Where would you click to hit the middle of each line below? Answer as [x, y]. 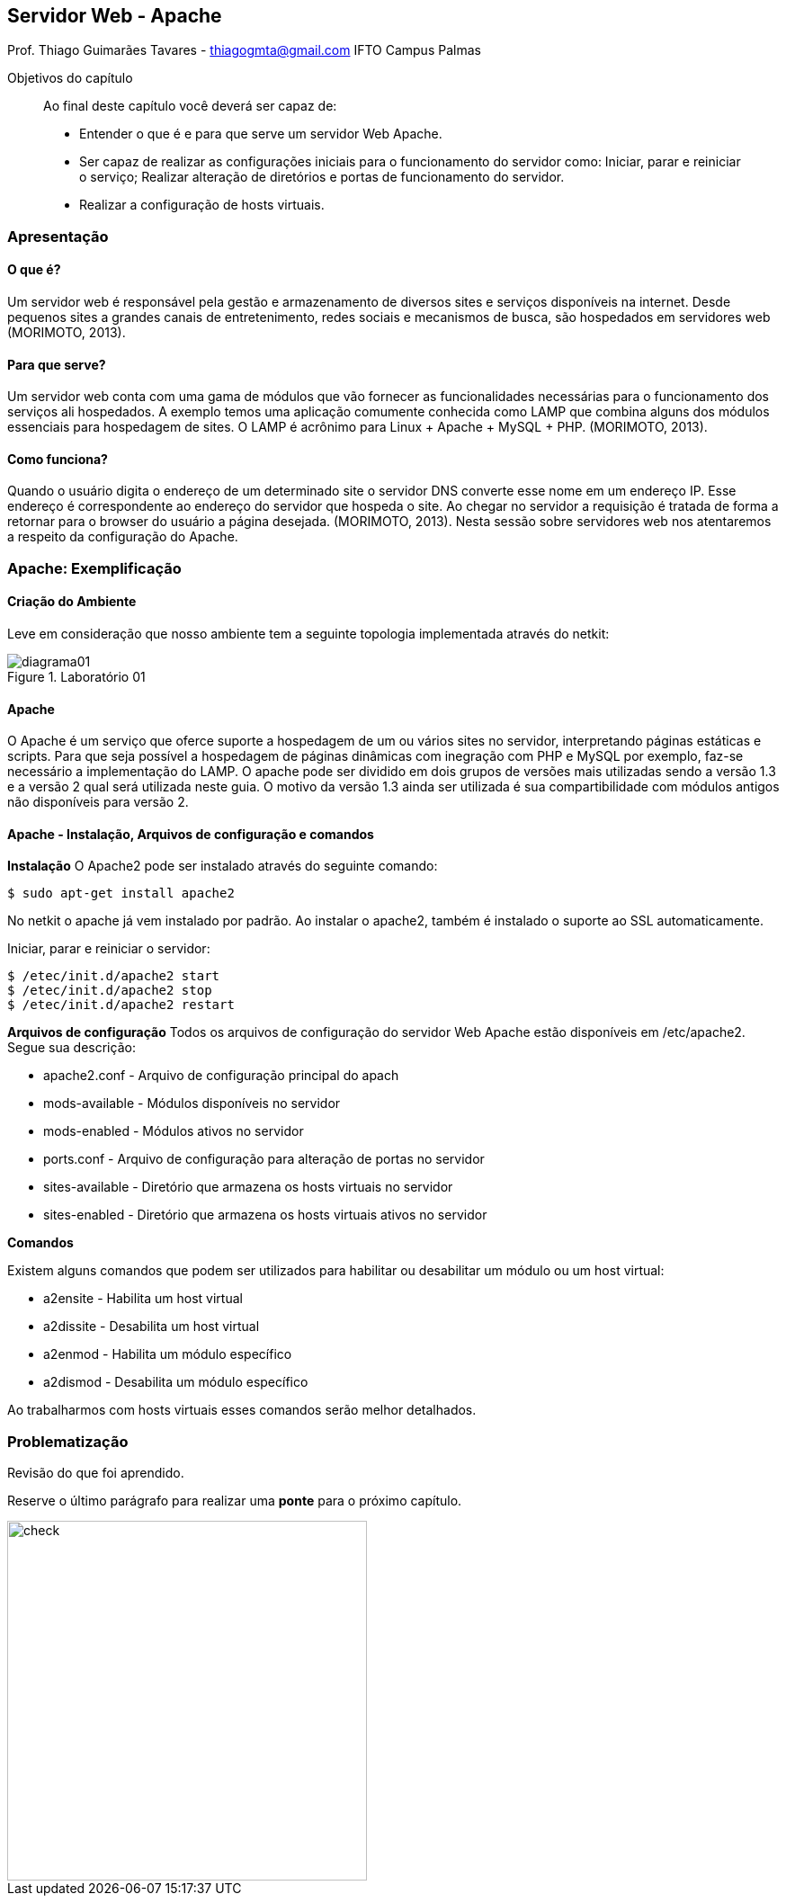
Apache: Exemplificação [94, 568]
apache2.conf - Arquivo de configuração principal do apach [221, 1076]
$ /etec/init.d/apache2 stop [110, 991]
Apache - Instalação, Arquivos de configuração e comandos [191, 834]
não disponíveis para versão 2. [98, 802]
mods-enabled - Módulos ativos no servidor [174, 1131]
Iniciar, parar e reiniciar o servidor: [109, 949]
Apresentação [58, 236]
